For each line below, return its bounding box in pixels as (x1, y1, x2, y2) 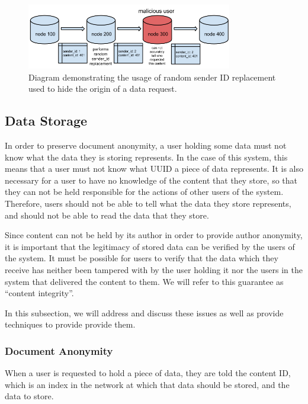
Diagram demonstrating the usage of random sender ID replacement (28, 70, 276, 83)
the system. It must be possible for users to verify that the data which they (5, 252, 278, 264)
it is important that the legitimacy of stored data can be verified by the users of (5, 240, 295, 252)
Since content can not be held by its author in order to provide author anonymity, (5, 229, 303, 241)
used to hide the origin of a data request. (28, 82, 177, 95)
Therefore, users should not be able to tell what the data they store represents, (5, 197, 291, 210)
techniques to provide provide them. (5, 318, 136, 331)
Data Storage (5, 111, 88, 130)
